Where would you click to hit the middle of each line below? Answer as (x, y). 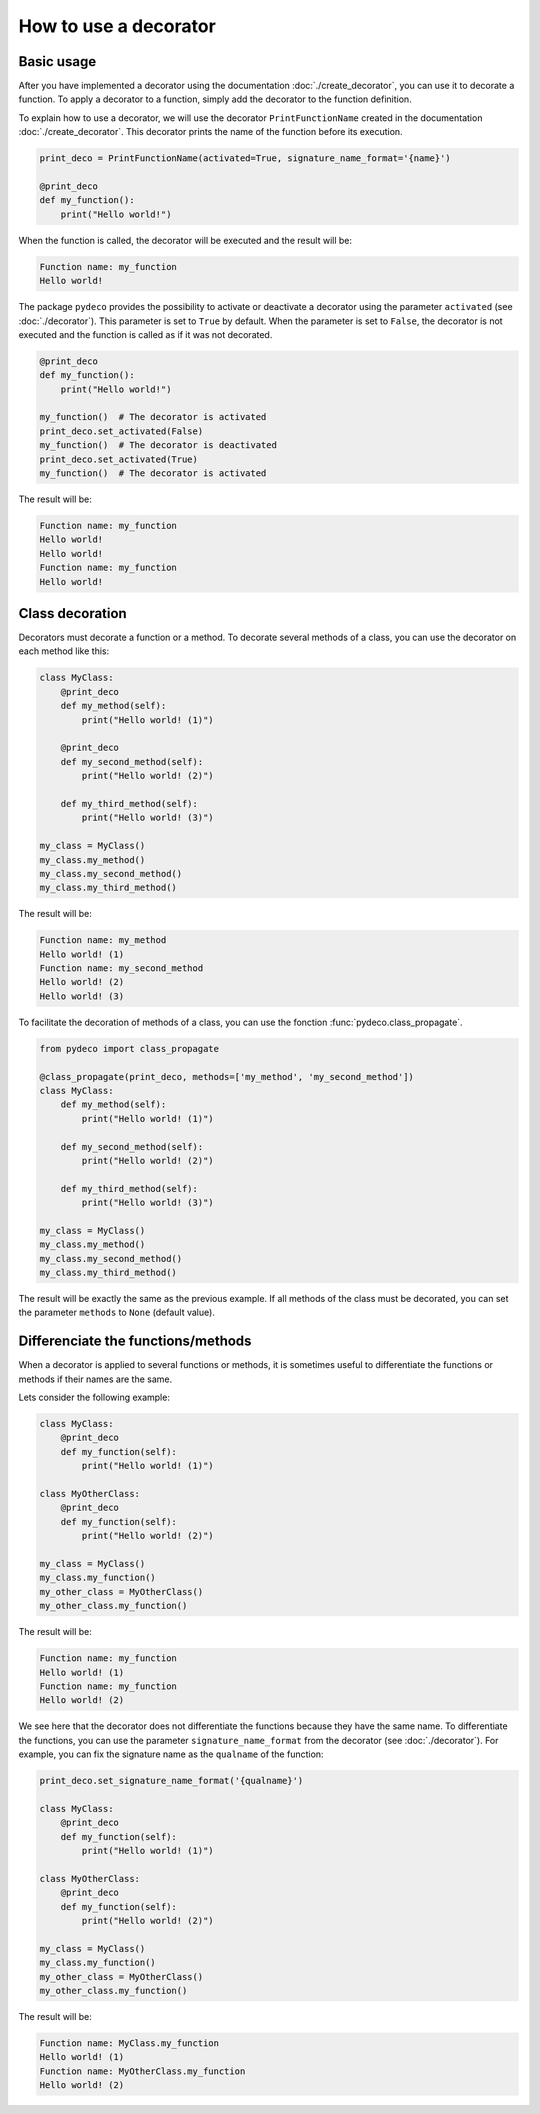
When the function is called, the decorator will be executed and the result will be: (185, 240)
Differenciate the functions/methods (135, 1341)
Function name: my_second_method (121, 968)
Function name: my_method (103, 940)
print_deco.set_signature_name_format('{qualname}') (171, 1781)
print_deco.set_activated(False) (121, 431)
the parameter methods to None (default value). (116, 1312)
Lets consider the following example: (94, 1397)
